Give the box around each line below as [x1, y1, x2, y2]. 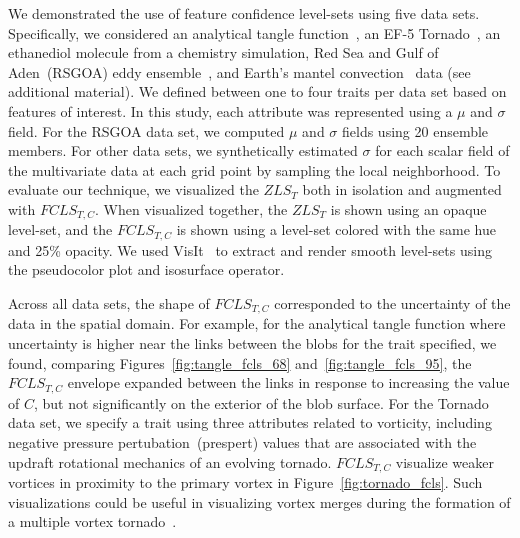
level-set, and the [8, 219, 113, 240]
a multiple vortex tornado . [8, 511, 177, 532]
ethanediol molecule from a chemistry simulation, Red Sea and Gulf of [8, 42, 439, 63]
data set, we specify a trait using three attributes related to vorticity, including [8, 412, 492, 433]
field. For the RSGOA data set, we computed [8, 120, 285, 141]
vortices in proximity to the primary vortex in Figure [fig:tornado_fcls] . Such [8, 471, 483, 492]
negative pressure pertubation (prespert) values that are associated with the [8, 431, 477, 452]
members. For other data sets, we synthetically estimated [8, 140, 358, 161]
